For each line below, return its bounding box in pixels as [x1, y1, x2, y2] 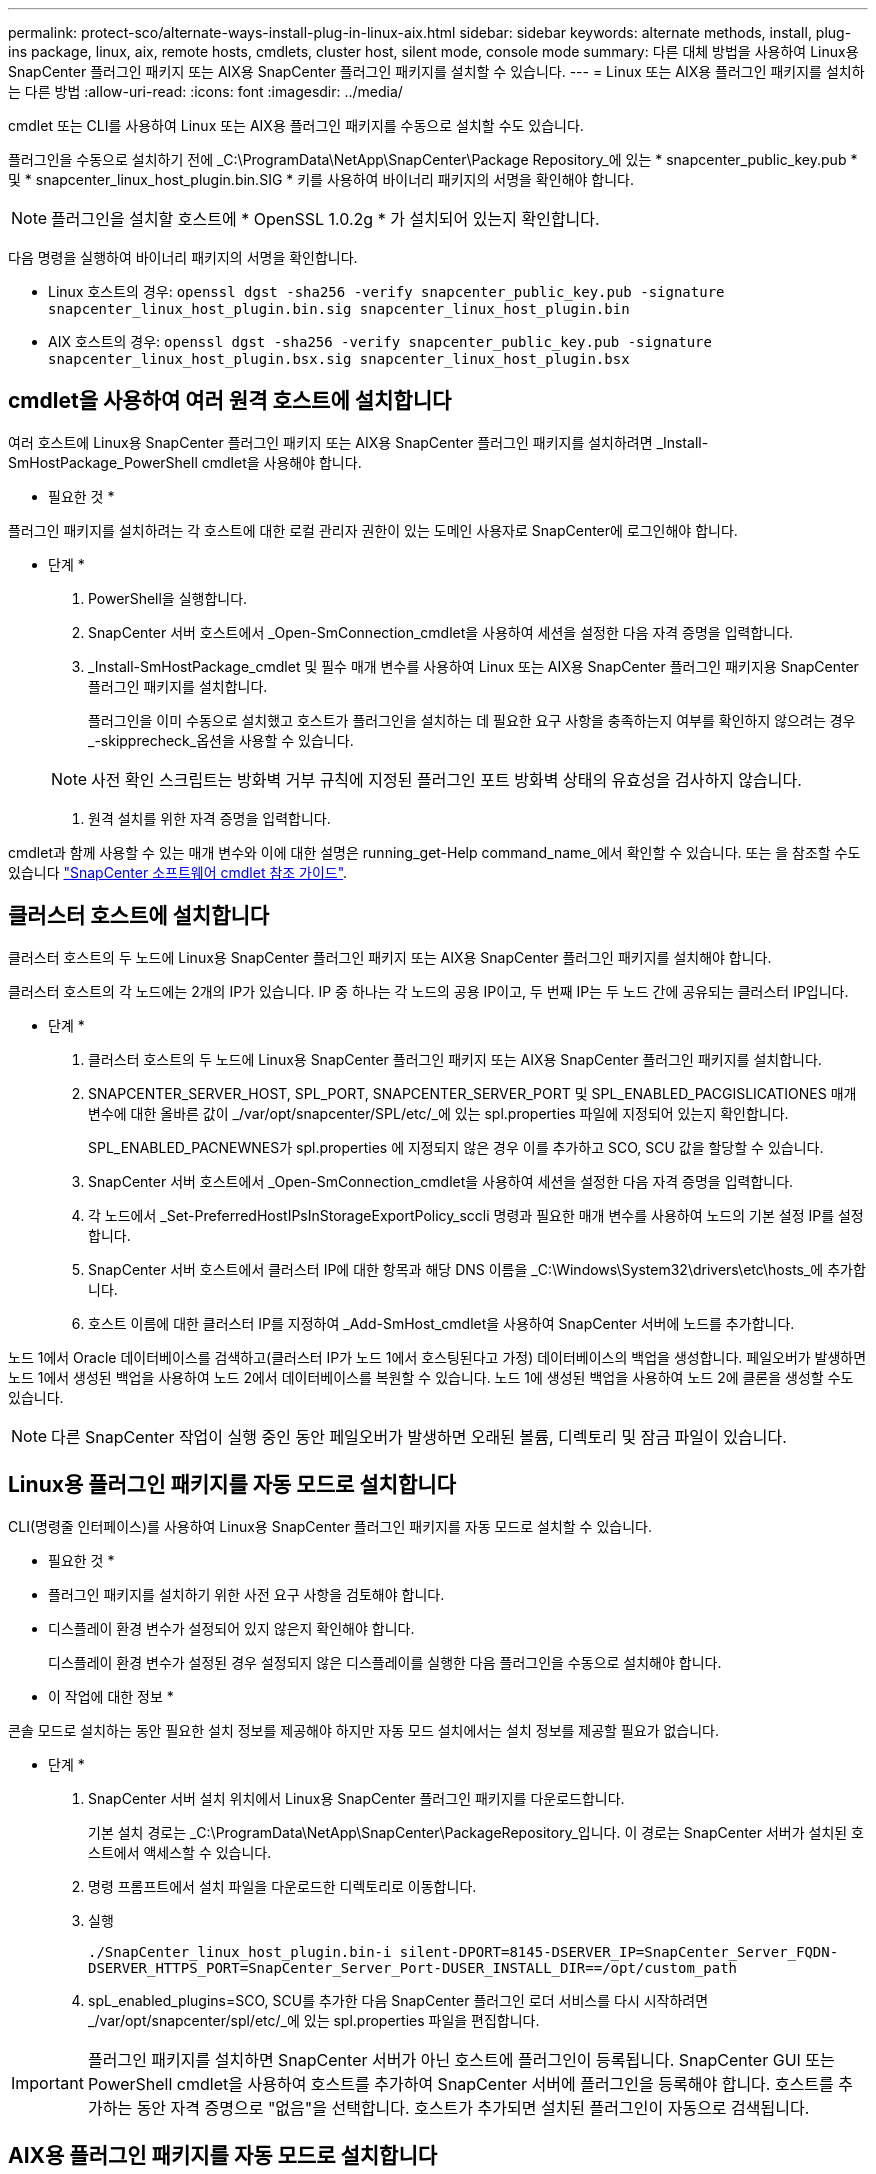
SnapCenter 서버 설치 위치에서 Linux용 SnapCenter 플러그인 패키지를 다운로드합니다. [88, 1789, 625, 1807]
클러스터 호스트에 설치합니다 [8, 903, 270, 929]
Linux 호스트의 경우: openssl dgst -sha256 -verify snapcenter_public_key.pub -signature [48, 283, 725, 300]
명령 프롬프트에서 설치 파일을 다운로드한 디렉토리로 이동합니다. [88, 1877, 477, 1895]
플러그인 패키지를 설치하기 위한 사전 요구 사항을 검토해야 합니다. [48, 1585, 445, 1603]
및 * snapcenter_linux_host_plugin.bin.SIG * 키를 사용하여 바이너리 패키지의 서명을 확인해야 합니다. [8, 171, 634, 188]
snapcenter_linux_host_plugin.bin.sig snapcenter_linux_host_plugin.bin [48, 301, 630, 317]
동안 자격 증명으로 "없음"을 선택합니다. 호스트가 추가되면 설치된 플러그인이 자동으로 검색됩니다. [136, 2097, 810, 2118]
